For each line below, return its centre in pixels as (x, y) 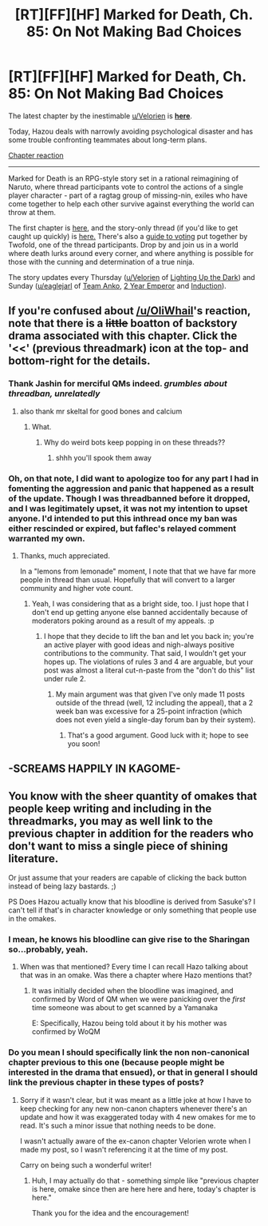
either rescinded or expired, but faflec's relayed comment (122, 528)
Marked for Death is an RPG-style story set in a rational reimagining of (124, 178)
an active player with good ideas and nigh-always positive (139, 645)
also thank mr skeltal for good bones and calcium (101, 411)
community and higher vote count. (76, 588)
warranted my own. (47, 538)
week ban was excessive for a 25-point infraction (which (149, 711)
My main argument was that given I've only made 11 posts (150, 694)
